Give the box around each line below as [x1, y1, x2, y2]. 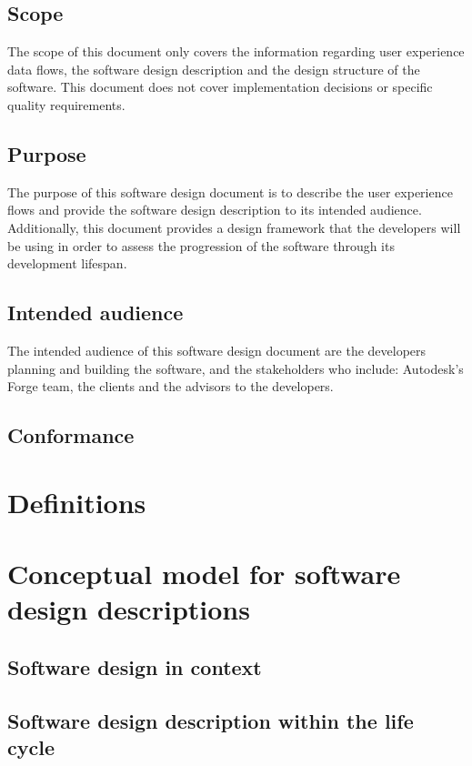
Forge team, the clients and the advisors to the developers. [7, 377, 334, 396]
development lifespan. [7, 254, 127, 273]
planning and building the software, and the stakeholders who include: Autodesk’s [7, 358, 464, 378]
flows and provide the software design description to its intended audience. [7, 200, 422, 219]
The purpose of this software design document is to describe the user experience [7, 182, 453, 201]
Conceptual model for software [7, 555, 401, 592]
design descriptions [7, 590, 250, 628]
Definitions [7, 483, 146, 520]
